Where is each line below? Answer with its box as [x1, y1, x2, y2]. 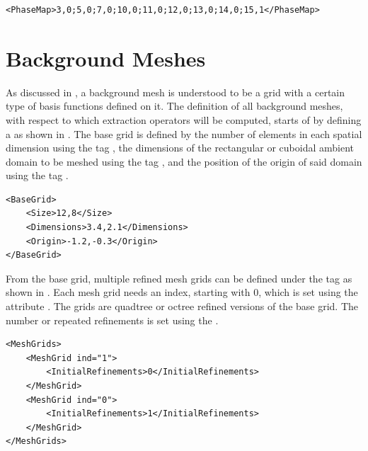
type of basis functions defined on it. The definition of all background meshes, [6, 98, 343, 113]
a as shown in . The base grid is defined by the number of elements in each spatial [6, 126, 362, 141]
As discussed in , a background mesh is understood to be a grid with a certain [6, 84, 345, 99]
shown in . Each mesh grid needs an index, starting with [6, 285, 251, 299]
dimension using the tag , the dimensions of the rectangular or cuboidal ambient [6, 140, 354, 155]
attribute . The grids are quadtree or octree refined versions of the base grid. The [6, 299, 359, 314]
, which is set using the [258, 285, 358, 299]
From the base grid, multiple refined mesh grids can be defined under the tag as [6, 270, 352, 285]
